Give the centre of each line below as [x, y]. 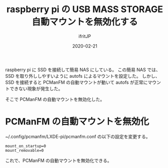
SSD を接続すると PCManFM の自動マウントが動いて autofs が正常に [76, 82]
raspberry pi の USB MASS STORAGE [85, 9]
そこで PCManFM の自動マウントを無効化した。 [55, 99]
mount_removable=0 [24, 150]
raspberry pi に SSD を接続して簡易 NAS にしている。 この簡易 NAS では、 [83, 70]
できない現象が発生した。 [36, 88]
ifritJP [85, 36]
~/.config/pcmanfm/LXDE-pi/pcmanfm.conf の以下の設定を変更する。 [78, 136]
